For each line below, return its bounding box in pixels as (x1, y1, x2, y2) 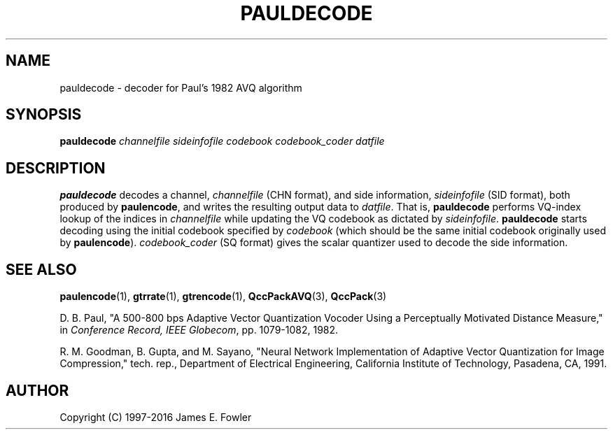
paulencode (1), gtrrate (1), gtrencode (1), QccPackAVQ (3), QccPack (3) (59, 290, 387, 303)
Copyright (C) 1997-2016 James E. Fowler (59, 411, 252, 423)
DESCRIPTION (6, 159, 106, 177)
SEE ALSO (6, 260, 77, 278)
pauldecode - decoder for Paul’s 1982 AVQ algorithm (59, 81, 302, 94)
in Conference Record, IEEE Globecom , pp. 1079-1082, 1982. (59, 324, 339, 336)
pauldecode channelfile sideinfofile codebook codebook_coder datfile (59, 135, 385, 148)
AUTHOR (6, 381, 69, 399)
